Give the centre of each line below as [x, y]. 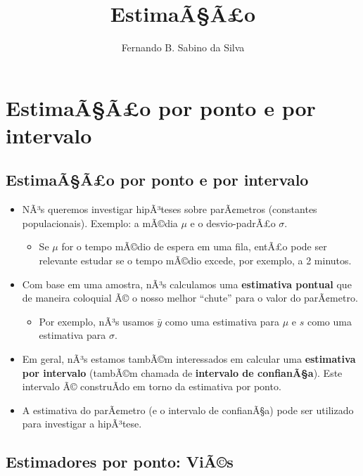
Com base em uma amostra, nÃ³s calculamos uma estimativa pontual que [187, 284]
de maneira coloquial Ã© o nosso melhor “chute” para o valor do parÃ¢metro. [190, 298]
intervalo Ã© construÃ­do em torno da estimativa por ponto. [152, 386]
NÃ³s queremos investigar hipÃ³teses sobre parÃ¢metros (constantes [170, 209]
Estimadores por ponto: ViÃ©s [120, 462]
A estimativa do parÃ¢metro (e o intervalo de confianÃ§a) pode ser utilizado [188, 410]
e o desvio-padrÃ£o [233, 223]
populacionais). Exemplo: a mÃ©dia [100, 223]
